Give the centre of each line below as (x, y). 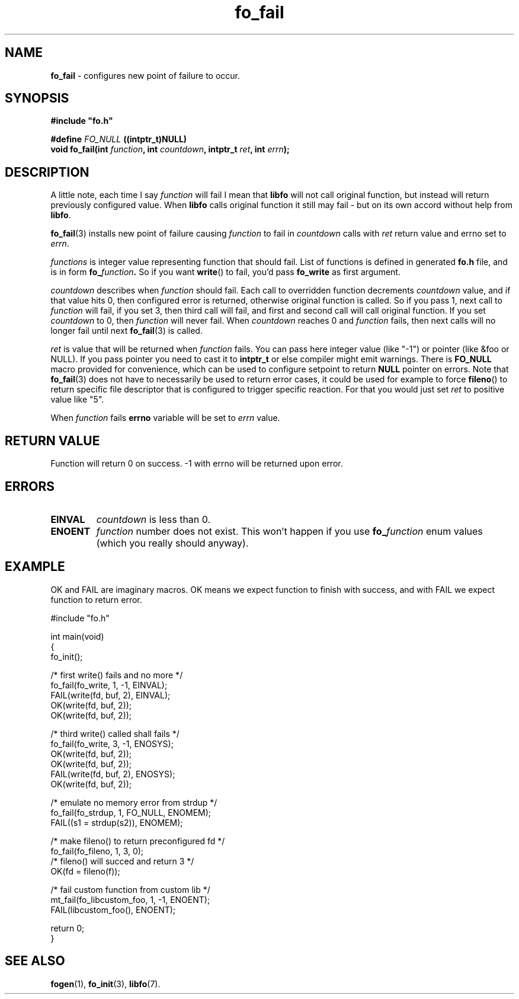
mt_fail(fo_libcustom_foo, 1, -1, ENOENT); (130, 899)
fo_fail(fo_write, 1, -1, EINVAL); (109, 685)
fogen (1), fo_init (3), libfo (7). (105, 984)
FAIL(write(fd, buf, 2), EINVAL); (110, 695)
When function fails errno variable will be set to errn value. (165, 418)
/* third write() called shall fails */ (115, 733)
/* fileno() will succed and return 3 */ (122, 861)
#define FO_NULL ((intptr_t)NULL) (119, 139)
